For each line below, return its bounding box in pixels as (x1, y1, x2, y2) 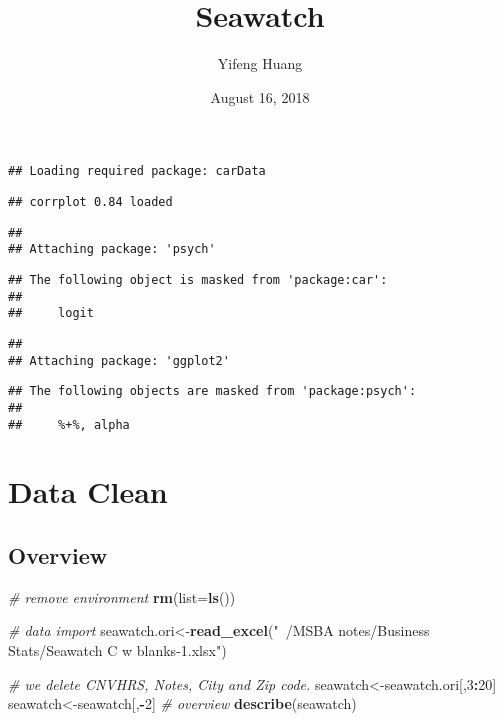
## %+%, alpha (8, 417, 130, 432)
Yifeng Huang (217, 53, 303, 74)
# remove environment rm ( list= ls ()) (8, 586, 236, 607)
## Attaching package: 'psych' (8, 242, 216, 257)
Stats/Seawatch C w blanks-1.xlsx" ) (8, 639, 227, 660)
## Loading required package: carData (8, 164, 266, 179)
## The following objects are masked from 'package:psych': (8, 384, 417, 399)
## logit (8, 306, 94, 321)
